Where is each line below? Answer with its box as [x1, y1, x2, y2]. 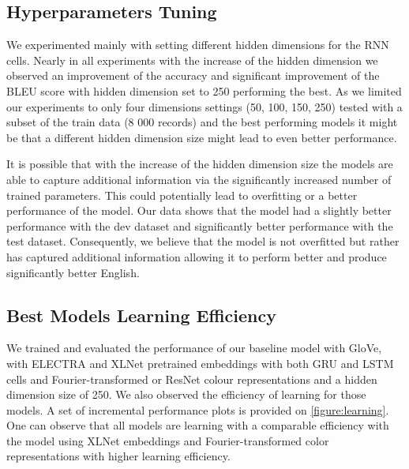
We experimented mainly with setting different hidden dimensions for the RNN [6, 36, 389, 53]
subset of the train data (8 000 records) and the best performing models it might [6, 114, 398, 130]
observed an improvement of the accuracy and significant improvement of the [6, 67, 380, 84]
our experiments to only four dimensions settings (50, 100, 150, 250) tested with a [6, 98, 403, 114]
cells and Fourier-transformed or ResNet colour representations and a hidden [6, 370, 377, 387]
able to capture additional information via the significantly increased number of [6, 171, 392, 187]
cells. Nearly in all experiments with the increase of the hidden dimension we [6, 51, 378, 68]
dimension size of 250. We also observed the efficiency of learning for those [6, 386, 366, 403]
